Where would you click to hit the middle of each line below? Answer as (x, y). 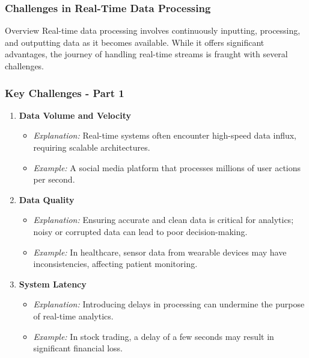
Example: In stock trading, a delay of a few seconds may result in (154, 336)
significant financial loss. (78, 348)
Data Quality (47, 199)
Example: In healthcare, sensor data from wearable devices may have (160, 252)
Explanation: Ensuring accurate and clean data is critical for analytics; (164, 220)
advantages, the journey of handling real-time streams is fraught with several (146, 54)
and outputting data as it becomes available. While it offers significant (135, 42)
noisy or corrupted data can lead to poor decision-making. (140, 231)
